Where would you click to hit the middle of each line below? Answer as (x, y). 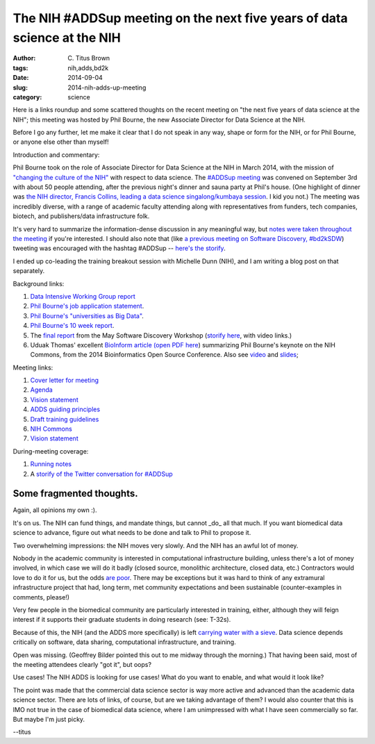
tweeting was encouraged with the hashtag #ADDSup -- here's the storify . (119, 248)
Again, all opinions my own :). (55, 510)
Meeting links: (33, 367)
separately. (29, 271)
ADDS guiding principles (65, 409)
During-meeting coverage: (51, 451)
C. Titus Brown (89, 58)
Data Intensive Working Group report (83, 296)
